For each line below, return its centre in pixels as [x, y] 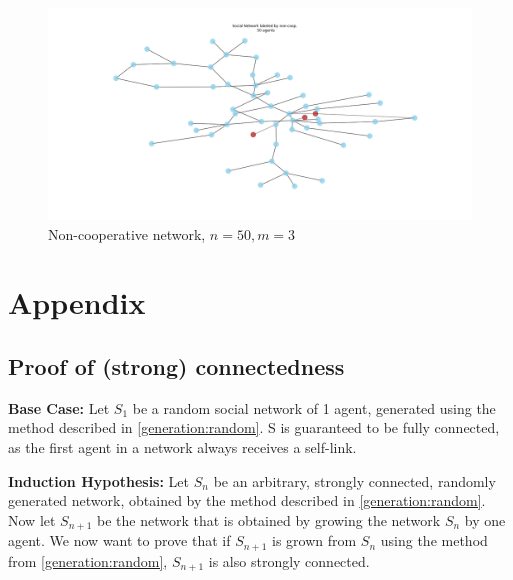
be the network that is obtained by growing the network [269, 519]
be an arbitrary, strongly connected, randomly [354, 480]
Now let [32, 519]
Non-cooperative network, [127, 233]
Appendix [77, 302]
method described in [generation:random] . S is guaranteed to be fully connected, [254, 427]
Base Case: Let [59, 407]
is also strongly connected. [289, 560]
